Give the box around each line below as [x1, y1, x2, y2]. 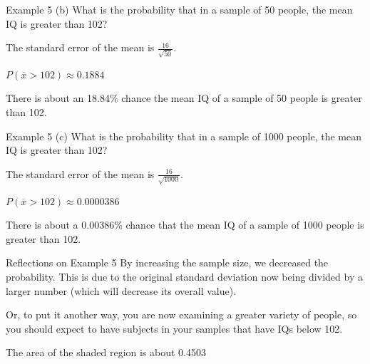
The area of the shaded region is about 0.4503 [6, 345, 207, 360]
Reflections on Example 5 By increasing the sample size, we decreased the [6, 255, 329, 270]
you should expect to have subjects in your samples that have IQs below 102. [6, 321, 343, 336]
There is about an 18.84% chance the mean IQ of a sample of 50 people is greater [6, 90, 362, 105]
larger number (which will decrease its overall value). [6, 283, 237, 298]
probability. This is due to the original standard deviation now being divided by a [6, 269, 363, 284]
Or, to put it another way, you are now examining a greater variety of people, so [6, 307, 357, 322]
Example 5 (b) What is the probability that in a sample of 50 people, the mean [6, 2, 353, 16]
